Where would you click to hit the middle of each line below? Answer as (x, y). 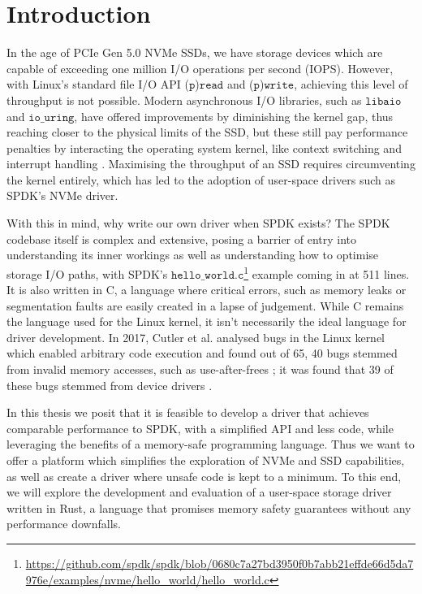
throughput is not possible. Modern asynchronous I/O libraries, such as (184, 100)
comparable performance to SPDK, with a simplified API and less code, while (200, 428)
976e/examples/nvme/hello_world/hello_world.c (147, 579)
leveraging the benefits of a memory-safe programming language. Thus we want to (211, 444)
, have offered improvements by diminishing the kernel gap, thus (234, 116)
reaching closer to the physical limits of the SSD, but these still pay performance (207, 132)
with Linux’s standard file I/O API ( (98, 84)
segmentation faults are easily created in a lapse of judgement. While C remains (205, 305)
